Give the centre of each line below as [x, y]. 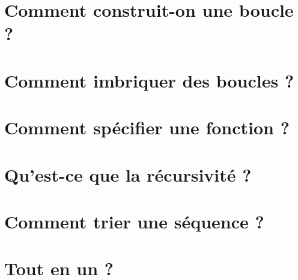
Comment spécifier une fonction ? [147, 127]
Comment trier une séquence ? [134, 221]
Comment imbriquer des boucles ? [149, 80]
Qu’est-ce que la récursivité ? [128, 174]
